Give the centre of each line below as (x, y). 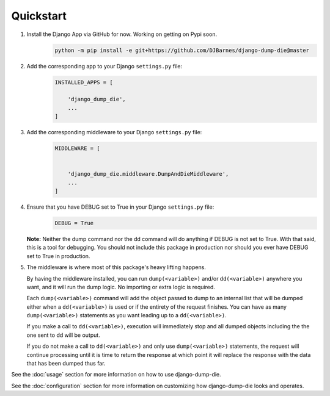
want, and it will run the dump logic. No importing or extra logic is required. (121, 287)
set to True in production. (58, 256)
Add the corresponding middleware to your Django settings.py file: (114, 132)
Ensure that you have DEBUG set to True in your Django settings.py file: (120, 207)
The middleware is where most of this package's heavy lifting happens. (116, 267)
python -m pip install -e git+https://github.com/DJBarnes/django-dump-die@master (182, 50)
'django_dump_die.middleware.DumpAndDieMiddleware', (148, 174)
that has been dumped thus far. (66, 364)
